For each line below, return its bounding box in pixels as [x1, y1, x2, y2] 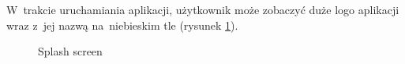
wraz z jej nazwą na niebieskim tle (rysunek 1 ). [6, 16, 238, 33]
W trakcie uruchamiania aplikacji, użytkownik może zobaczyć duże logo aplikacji [6, 2, 399, 17]
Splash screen [38, 43, 103, 59]
